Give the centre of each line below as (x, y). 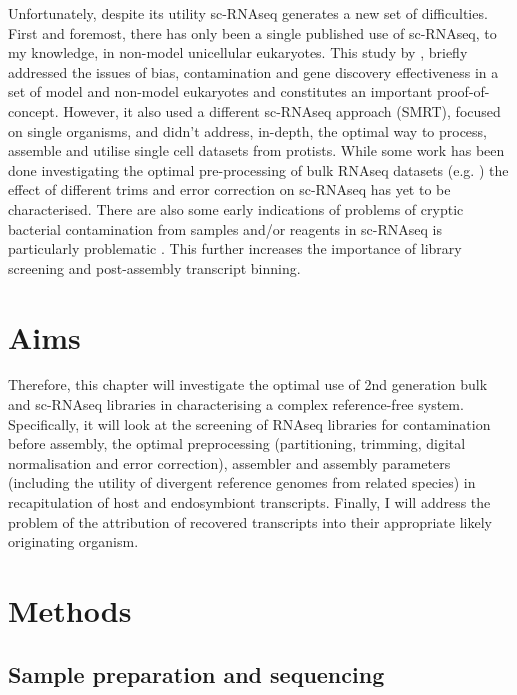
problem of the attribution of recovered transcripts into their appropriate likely (250, 521)
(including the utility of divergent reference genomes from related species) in (242, 482)
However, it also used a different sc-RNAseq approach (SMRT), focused (282, 110)
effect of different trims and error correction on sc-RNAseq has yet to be (229, 189)
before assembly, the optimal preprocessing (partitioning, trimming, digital (237, 443)
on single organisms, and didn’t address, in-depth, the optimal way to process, (248, 130)
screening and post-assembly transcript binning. (154, 267)
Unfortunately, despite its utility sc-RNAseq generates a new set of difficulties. (248, 13)
